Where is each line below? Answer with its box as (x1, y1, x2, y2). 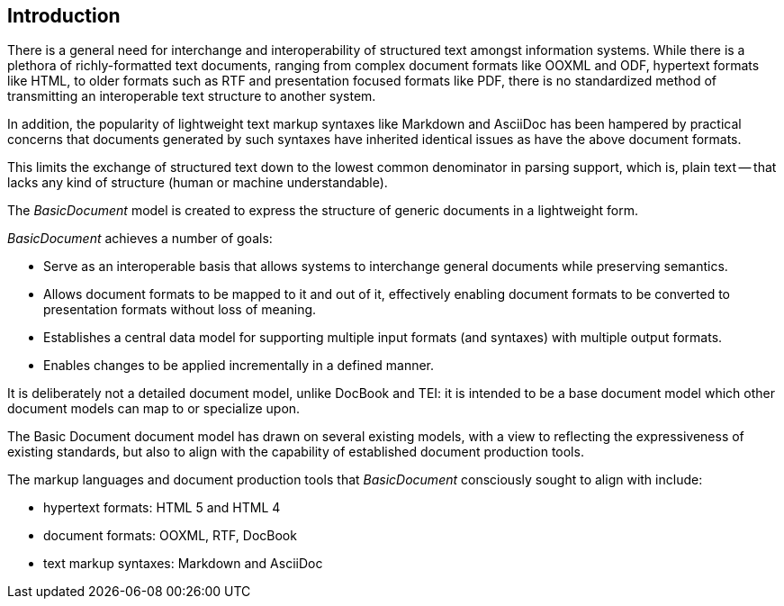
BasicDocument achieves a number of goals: (7, 231, 273, 247)
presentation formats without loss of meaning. (43, 302, 317, 318)
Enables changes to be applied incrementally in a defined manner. (43, 357, 435, 374)
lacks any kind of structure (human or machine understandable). (7, 175, 388, 191)
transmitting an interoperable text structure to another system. (7, 88, 376, 104)
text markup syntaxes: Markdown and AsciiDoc (43, 556, 323, 572)
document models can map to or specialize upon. (7, 401, 301, 417)
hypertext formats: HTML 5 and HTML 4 (43, 500, 281, 516)
